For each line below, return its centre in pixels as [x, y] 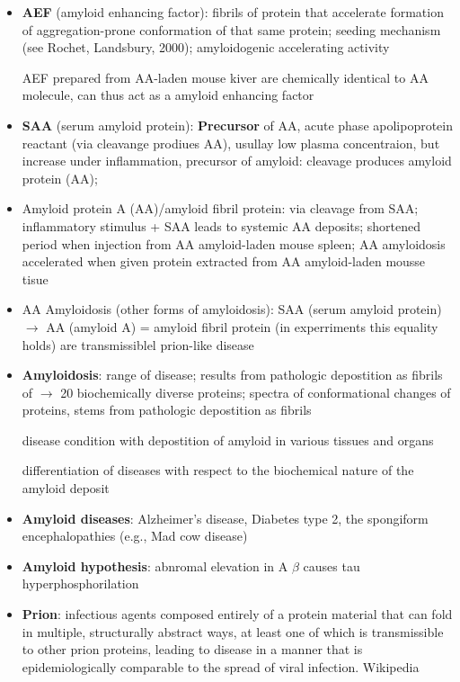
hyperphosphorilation [80, 583]
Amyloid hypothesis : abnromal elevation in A [155, 565]
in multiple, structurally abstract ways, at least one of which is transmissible [233, 631]
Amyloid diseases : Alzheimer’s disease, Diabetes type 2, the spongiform [225, 518]
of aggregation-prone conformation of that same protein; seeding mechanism [231, 29]
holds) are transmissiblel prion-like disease [138, 344]
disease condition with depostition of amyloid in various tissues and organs [228, 440]
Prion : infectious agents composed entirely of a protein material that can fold [237, 614]
